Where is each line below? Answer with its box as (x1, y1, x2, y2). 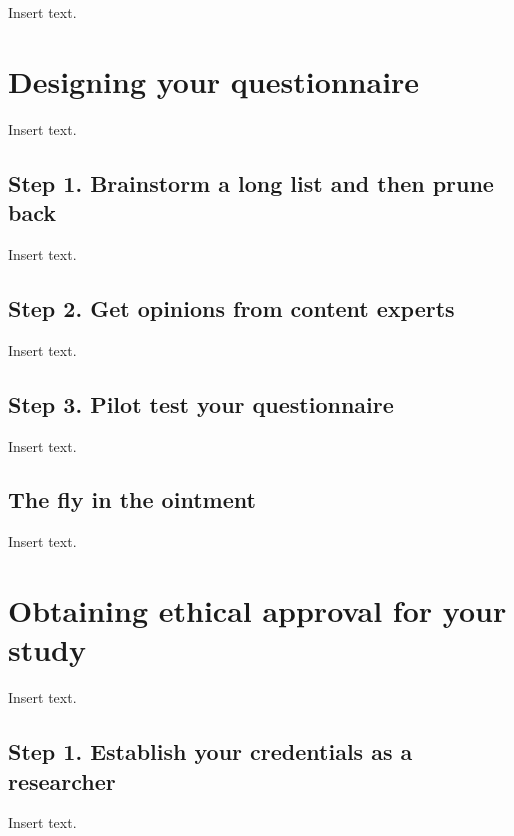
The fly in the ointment (8, 484, 256, 515)
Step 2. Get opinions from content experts (8, 292, 455, 323)
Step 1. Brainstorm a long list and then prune (8, 167, 494, 198)
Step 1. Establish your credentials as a (8, 736, 413, 767)
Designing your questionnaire (8, 60, 420, 101)
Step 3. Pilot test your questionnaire (8, 388, 394, 419)
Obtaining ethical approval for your (8, 590, 507, 631)
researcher (8, 765, 116, 796)
